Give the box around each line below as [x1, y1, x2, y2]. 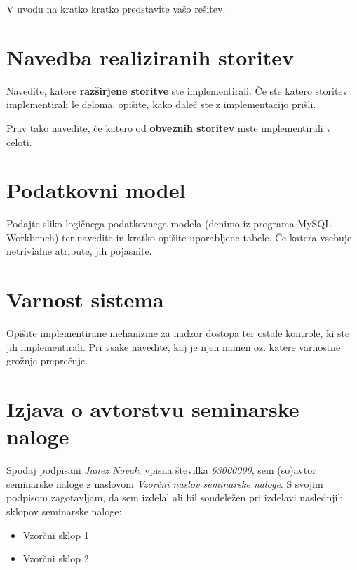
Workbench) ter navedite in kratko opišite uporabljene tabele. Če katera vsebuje [6, 230, 352, 244]
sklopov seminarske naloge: [6, 504, 122, 518]
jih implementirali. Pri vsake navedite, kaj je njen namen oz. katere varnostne [6, 339, 341, 354]
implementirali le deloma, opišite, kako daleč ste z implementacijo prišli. [6, 97, 316, 112]
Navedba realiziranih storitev [6, 42, 294, 71]
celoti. [6, 134, 32, 149]
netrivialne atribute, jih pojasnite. [6, 244, 152, 258]
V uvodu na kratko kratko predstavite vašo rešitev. [6, 1, 226, 15]
